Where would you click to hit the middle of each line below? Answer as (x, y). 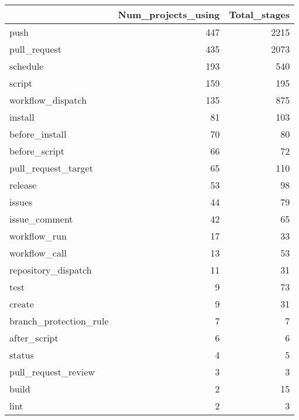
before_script (37, 151)
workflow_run (38, 236)
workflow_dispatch (48, 100)
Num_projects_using (169, 14)
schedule (27, 66)
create (22, 304)
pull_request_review (52, 372)
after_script (34, 338)
